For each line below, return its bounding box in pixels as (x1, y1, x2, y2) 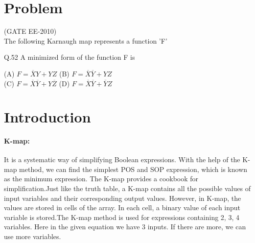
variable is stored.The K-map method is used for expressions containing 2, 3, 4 (4, 212, 239, 222)
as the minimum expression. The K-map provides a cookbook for (4, 173, 199, 184)
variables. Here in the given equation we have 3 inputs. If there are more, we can (4, 221, 246, 232)
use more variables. (4, 231, 61, 242)
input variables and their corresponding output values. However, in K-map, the (4, 193, 241, 203)
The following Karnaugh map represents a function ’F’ (4, 35, 167, 46)
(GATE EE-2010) (4, 26, 57, 36)
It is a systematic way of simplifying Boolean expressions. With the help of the (4, 154, 240, 165)
